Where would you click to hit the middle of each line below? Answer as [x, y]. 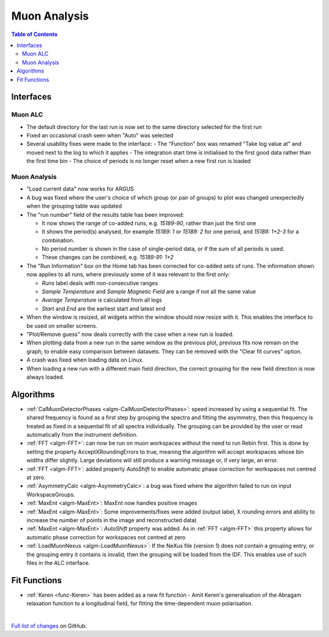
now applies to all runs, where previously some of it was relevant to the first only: [128, 274]
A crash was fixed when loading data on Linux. [85, 360]
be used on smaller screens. [62, 326]
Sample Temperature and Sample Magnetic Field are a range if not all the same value [149, 292]
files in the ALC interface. [58, 562]
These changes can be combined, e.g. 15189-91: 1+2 [108, 257]
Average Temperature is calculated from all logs [102, 300]
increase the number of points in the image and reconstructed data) [111, 520]
